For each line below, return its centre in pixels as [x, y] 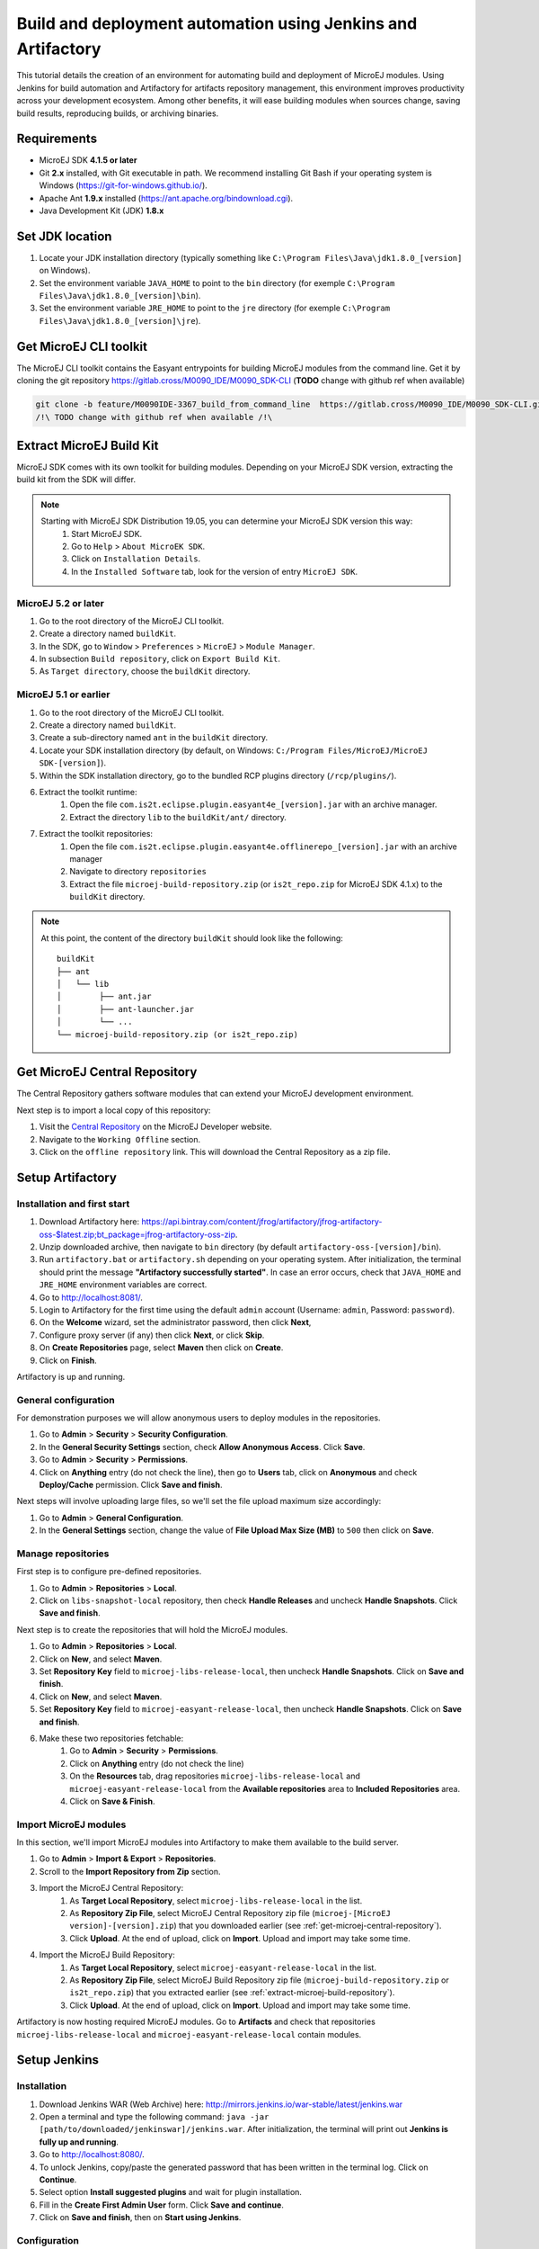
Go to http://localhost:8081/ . [91, 1297]
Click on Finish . [68, 1360]
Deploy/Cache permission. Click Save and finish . [131, 1484]
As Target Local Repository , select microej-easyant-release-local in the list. [223, 1967]
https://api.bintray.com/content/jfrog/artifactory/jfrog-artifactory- [261, 1222]
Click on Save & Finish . [112, 1801]
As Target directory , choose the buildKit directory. [145, 671]
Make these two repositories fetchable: [111, 1738]
